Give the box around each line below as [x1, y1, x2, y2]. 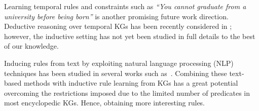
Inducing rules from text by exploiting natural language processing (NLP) [4, 57, 234, 68]
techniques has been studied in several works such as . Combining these [4, 67, 227, 78]
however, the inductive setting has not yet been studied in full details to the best [4, 30, 255, 41]
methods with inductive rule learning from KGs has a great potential [23, 78, 238, 88]
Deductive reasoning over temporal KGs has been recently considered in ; [4, 21, 232, 31]
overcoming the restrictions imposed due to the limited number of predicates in [4, 87, 250, 98]
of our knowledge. [4, 41, 59, 51]
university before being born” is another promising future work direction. [4, 11, 229, 21]
